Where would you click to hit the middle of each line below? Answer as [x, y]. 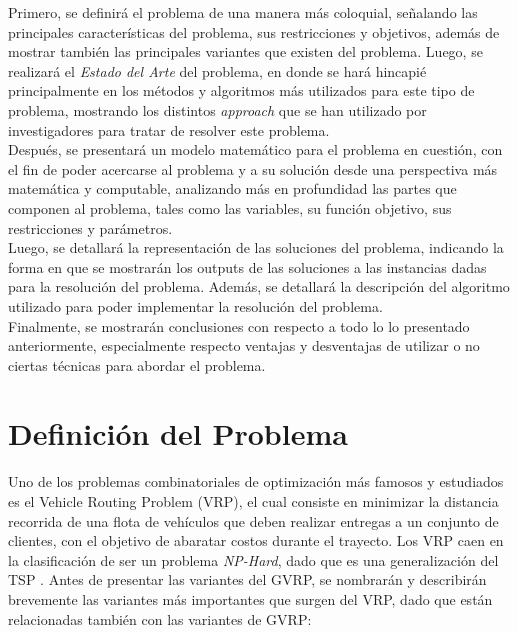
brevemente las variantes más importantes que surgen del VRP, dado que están [250, 598]
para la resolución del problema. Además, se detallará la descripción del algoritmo [259, 286]
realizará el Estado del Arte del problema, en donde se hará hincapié [217, 70]
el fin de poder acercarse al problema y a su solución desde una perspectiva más [253, 168]
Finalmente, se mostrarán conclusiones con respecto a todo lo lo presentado [239, 325]
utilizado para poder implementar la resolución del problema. [195, 305]
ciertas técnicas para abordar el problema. [137, 364]
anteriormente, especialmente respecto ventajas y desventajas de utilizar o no [244, 345]
